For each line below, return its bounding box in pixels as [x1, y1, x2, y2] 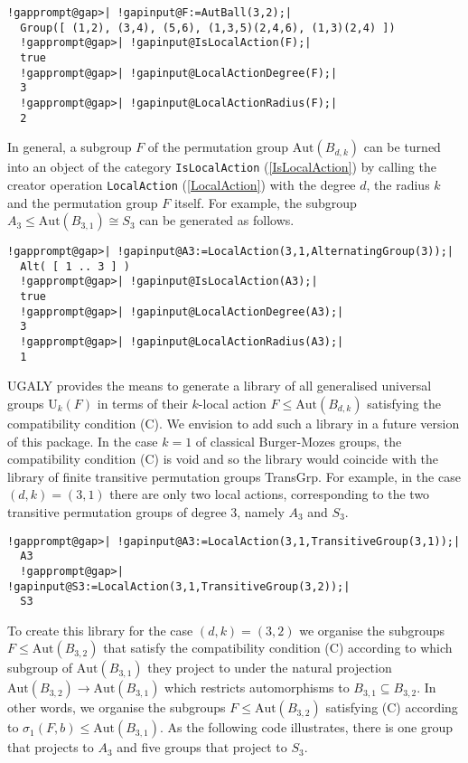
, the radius [366, 174, 430, 193]
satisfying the [367, 394, 441, 412]
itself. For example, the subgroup [173, 193, 357, 212]
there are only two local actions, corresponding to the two [109, 485, 430, 504]
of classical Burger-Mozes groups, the [195, 431, 402, 450]
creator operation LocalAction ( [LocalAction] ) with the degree [7, 174, 356, 193]
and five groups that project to [117, 738, 287, 757]
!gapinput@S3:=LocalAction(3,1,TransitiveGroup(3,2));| [7, 579, 351, 593]
